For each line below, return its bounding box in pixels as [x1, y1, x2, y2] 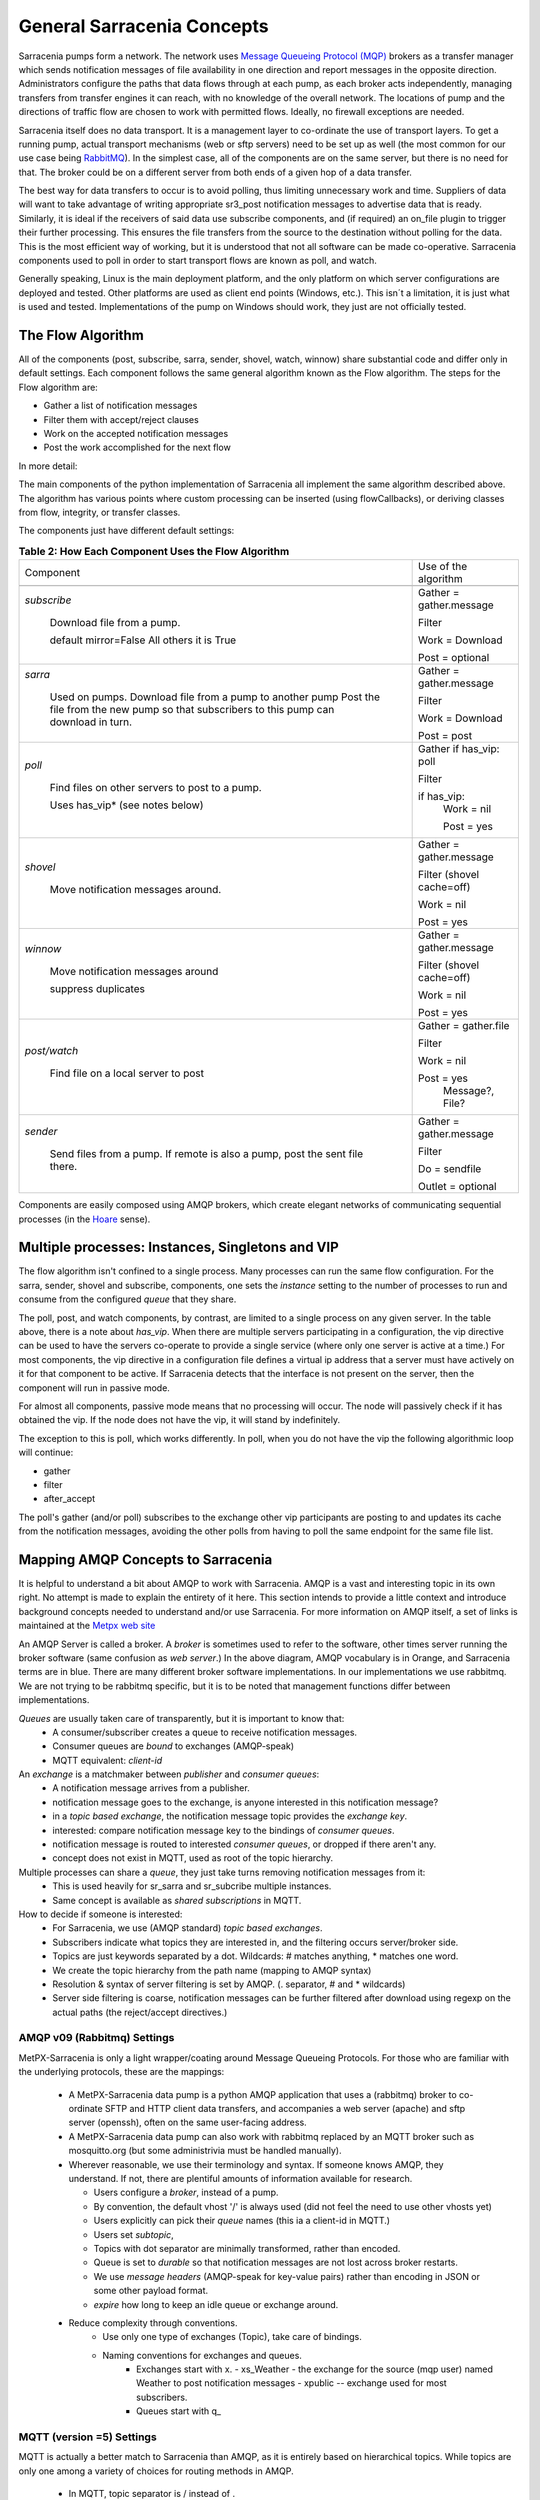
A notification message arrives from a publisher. [52, 1782, 250, 1794]
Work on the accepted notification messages [43, 428, 229, 440]
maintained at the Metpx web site [18, 1620, 156, 1632]
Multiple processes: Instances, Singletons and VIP [18, 1239, 339, 1256]
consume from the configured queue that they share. [18, 1293, 237, 1305]
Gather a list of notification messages [43, 400, 198, 412]
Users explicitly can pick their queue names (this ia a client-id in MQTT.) [93, 2215, 390, 2227]
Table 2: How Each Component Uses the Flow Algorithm [18, 544, 290, 558]
